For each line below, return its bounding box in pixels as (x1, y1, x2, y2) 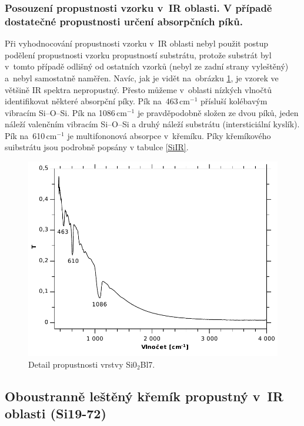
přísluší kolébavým (200, 95, 268, 107)
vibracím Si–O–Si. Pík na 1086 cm (5, 106, 127, 118)
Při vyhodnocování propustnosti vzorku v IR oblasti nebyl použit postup (5, 37, 269, 49)
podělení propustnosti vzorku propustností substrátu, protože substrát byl (5, 48, 272, 61)
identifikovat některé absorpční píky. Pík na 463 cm (5, 95, 190, 107)
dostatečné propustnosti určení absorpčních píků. (5, 14, 243, 28)
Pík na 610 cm (5, 129, 57, 141)
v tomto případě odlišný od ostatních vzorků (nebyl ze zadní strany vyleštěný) (5, 60, 289, 72)
